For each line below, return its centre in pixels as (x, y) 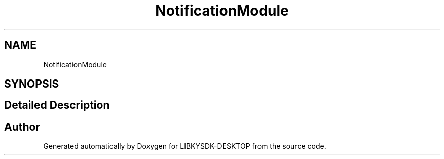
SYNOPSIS (32, 84)
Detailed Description (57, 105)
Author (22, 127)
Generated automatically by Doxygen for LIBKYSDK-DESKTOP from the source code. (185, 146)
